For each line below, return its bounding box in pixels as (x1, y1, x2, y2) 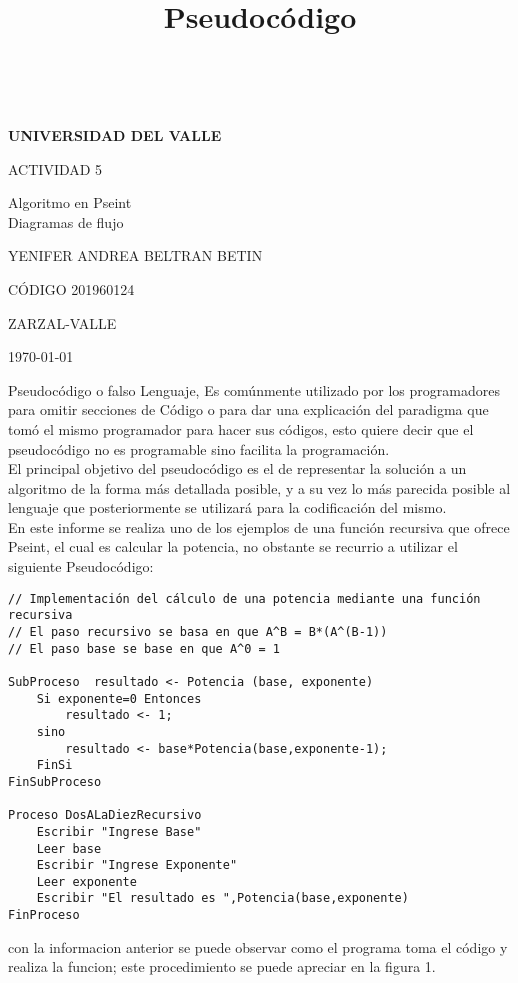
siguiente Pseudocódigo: (8, 556, 154, 577)
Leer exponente (36, 874, 137, 889)
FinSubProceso (8, 774, 102, 789)
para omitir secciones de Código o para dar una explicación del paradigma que (8, 399, 489, 420)
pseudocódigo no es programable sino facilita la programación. (8, 438, 390, 459)
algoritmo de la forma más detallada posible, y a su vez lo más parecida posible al (8, 477, 511, 498)
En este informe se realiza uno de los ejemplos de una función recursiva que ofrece (8, 516, 510, 537)
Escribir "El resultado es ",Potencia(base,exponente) (36, 891, 409, 906)
